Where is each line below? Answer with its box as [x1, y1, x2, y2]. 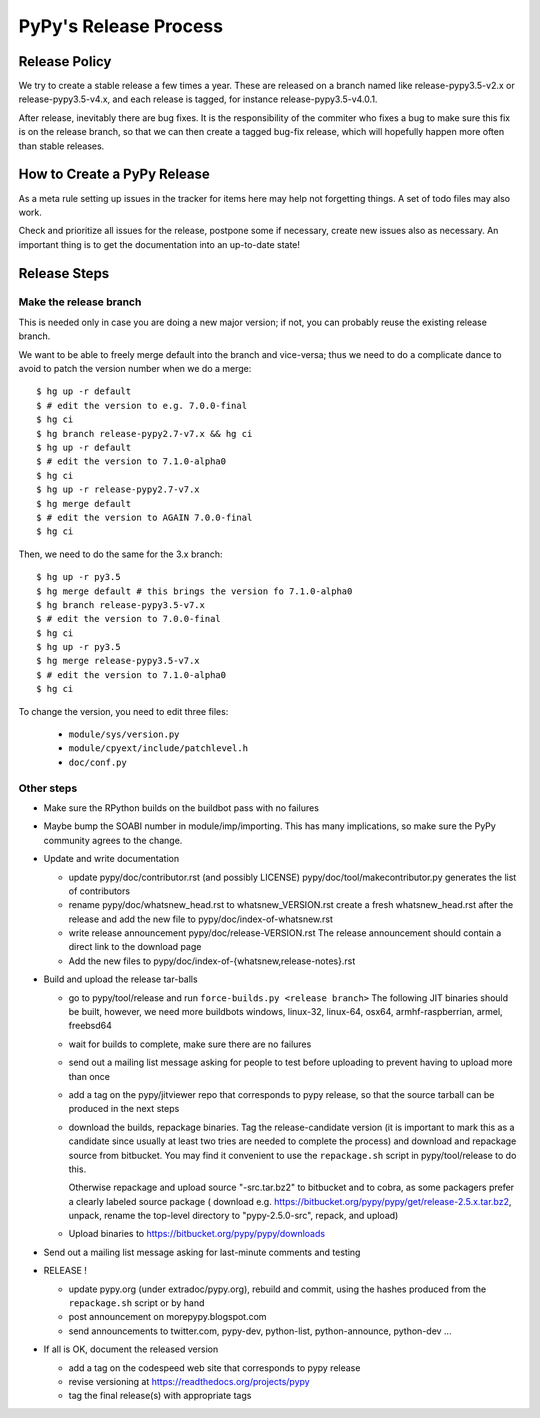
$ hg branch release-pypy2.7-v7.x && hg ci [36, 428, 253, 439]
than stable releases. [18, 140, 105, 152]
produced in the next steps [68, 1103, 180, 1115]
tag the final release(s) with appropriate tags [68, 1390, 252, 1402]
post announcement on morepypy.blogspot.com [68, 1311, 267, 1323]
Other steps [18, 781, 78, 795]
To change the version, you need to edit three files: [18, 705, 229, 717]
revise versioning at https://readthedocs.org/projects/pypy [68, 1376, 310, 1387]
